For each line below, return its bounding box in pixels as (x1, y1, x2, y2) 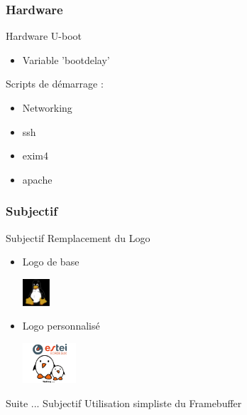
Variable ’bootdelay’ (22, 52, 110, 67)
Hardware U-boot (6, 28, 82, 43)
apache (22, 172, 53, 187)
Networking (22, 100, 72, 115)
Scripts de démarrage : (6, 76, 104, 91)
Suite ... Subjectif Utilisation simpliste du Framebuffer (6, 396, 242, 411)
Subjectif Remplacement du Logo (6, 230, 150, 245)
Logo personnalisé (22, 318, 100, 333)
